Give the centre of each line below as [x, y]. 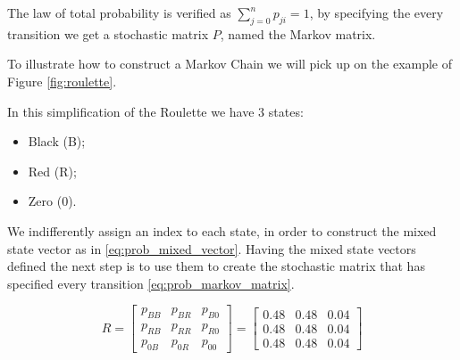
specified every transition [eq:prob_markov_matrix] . [151, 283]
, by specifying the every [376, 12]
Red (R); [52, 171]
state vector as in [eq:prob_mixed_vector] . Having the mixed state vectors [212, 248]
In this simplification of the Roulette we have [131, 111]
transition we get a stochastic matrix [108, 33]
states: [286, 111]
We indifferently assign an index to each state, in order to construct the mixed [222, 230]
